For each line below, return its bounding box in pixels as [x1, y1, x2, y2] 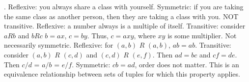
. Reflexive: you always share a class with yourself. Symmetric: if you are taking [4, 1, 244, 11]
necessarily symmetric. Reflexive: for [4, 40, 113, 50]
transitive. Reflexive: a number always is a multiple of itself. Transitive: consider [4, 21, 246, 31]
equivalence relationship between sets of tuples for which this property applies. [4, 69, 240, 79]
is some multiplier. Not [167, 30, 237, 40]
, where [134, 30, 156, 40]
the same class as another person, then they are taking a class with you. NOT [4, 11, 239, 21]
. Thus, [87, 30, 109, 40]
